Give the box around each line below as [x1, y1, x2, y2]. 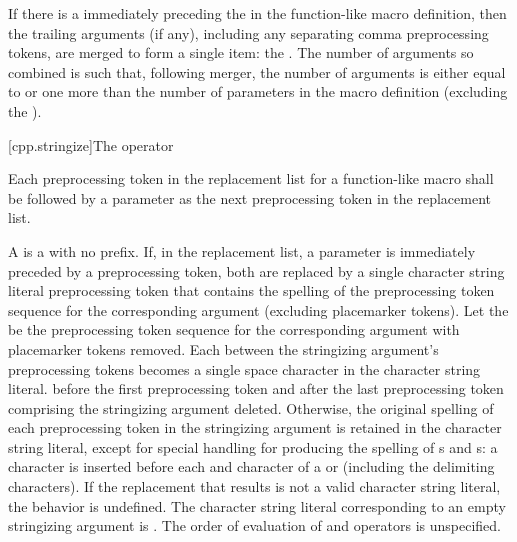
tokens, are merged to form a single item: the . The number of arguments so [8, 42, 474, 63]
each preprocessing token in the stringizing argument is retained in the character [8, 417, 502, 438]
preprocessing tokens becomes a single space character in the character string [8, 358, 481, 379]
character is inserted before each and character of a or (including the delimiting [8, 456, 495, 477]
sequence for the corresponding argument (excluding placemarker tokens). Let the [8, 299, 509, 320]
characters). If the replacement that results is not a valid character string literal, [8, 476, 501, 497]
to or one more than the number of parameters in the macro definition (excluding [8, 81, 508, 102]
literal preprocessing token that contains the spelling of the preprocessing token [8, 280, 495, 301]
